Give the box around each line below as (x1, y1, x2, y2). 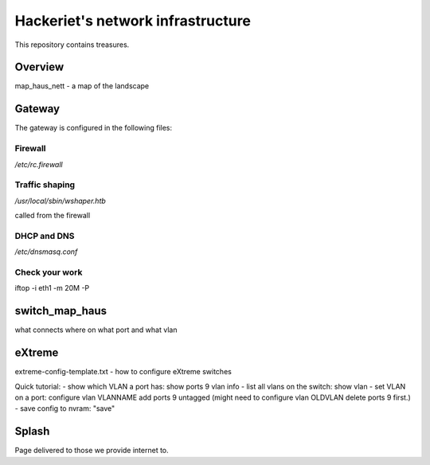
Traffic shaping (14, 179, 76, 190)
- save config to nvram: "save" (14, 404, 115, 413)
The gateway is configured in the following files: (14, 123, 173, 133)
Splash (14, 424, 50, 438)
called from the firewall (14, 211, 91, 221)
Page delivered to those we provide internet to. (14, 446, 169, 455)
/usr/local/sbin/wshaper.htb (14, 196, 107, 205)
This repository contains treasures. (14, 40, 130, 49)
